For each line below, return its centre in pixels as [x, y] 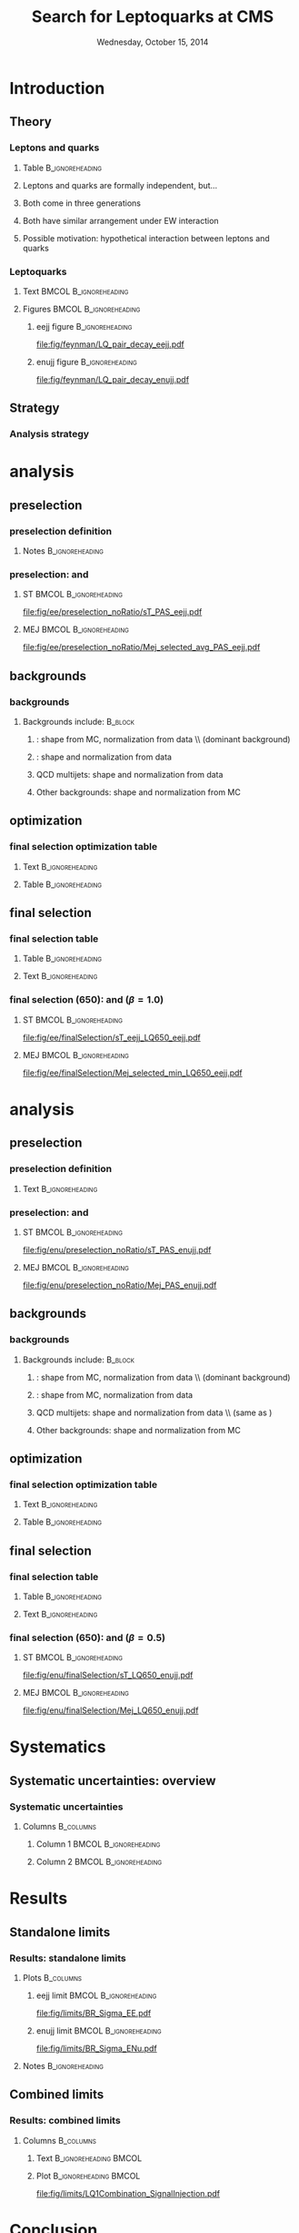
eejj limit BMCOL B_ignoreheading [96, 1995]
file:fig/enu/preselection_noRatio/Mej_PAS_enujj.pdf [120, 1285]
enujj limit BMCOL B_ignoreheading [99, 2031]
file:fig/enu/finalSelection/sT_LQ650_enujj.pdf [108, 1675]
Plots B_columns [52, 1978]
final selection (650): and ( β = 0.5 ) [88, 1637]
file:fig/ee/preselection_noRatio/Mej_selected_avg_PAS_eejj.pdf [141, 647]
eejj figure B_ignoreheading [84, 326]
